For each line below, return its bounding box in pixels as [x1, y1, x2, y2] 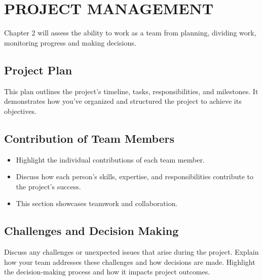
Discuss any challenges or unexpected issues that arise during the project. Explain [4, 247, 259, 257]
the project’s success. [16, 181, 81, 191]
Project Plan [4, 62, 72, 77]
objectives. [4, 105, 36, 116]
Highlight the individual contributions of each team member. [16, 154, 205, 165]
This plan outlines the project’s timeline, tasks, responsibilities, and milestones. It [4, 86, 258, 96]
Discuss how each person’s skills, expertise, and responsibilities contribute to [16, 171, 254, 182]
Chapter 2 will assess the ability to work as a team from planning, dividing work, [4, 27, 256, 38]
